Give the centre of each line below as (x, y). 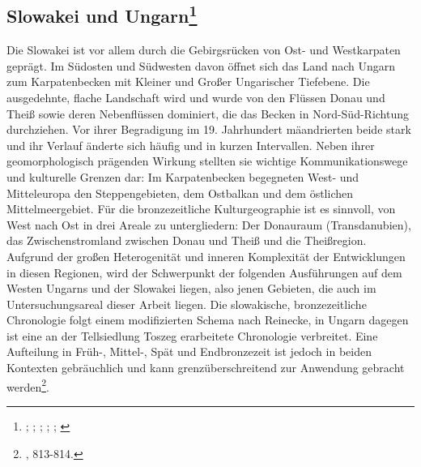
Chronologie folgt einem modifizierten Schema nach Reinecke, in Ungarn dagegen (208, 320)
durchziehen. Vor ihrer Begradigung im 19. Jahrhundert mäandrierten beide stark (209, 129)
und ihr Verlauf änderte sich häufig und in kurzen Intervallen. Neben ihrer (191, 145)
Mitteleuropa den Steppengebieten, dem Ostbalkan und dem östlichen (180, 193)
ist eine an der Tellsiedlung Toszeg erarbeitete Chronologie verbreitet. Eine (192, 335)
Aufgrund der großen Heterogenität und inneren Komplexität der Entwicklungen (206, 256)
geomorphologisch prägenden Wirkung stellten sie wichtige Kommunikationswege (207, 161)
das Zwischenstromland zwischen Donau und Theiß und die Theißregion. (187, 240)
